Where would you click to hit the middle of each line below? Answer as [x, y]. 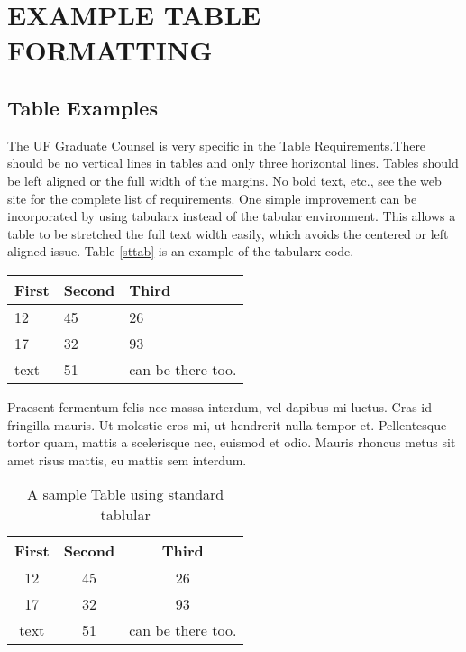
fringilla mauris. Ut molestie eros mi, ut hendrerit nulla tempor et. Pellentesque [227, 424]
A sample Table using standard [126, 494]
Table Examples [82, 107]
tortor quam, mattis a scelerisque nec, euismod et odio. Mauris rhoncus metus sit [232, 442]
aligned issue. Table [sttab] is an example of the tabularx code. [181, 251]
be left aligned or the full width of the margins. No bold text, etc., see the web [224, 180]
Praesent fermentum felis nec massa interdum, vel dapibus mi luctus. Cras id [220, 406]
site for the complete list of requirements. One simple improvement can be [212, 198]
